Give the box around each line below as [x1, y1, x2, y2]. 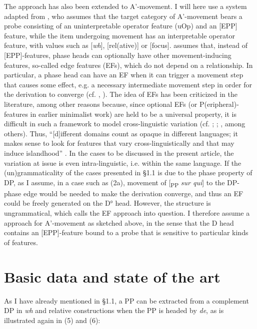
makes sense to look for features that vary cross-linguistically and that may [4, 138, 234, 148]
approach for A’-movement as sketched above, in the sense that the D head [4, 217, 234, 228]
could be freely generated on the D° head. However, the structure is [4, 198, 211, 208]
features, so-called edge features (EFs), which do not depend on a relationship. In [4, 59, 253, 70]
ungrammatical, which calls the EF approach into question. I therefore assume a [4, 208, 250, 218]
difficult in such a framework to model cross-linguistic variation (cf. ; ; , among [4, 118, 245, 129]
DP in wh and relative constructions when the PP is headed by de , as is [4, 305, 224, 316]
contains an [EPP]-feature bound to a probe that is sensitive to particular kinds [4, 227, 248, 238]
